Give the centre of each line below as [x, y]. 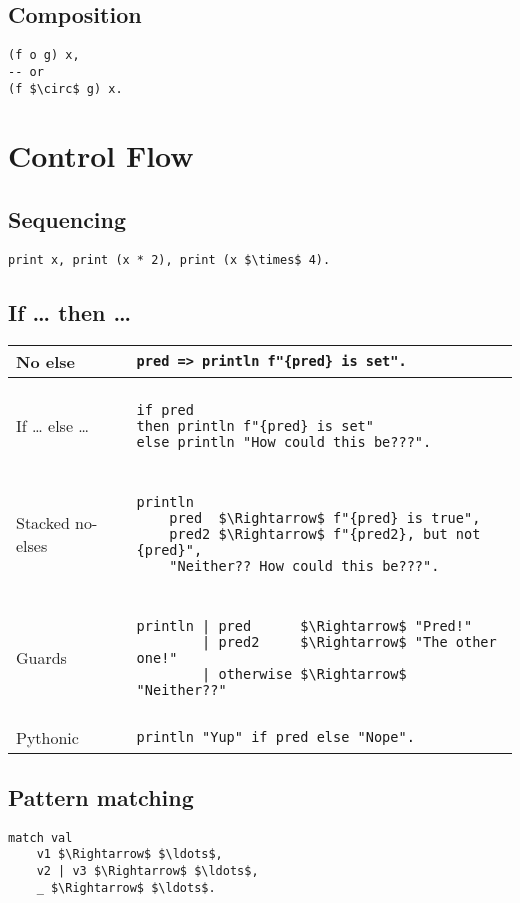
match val [40, 837]
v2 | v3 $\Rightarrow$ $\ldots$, [147, 871]
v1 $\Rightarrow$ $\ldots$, [129, 854]
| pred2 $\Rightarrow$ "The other [349, 641]
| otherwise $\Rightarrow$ [304, 673]
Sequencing [67, 218]
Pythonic [47, 737]
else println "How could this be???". [284, 441]
